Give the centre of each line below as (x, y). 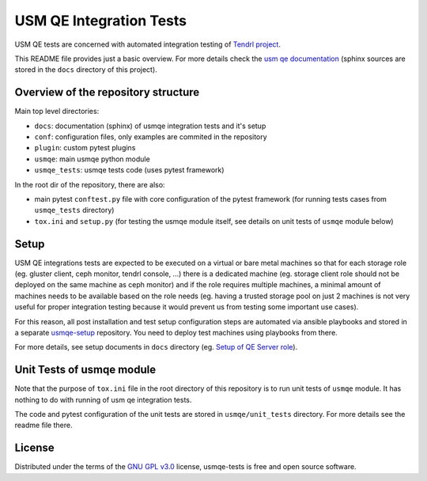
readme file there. (43, 425)
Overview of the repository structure (107, 92)
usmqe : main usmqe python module (92, 159)
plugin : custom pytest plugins (85, 148)
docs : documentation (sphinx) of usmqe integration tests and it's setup (150, 126)
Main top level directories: (57, 112)
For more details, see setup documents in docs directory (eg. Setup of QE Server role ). (156, 347)
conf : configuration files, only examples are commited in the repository (151, 137)
